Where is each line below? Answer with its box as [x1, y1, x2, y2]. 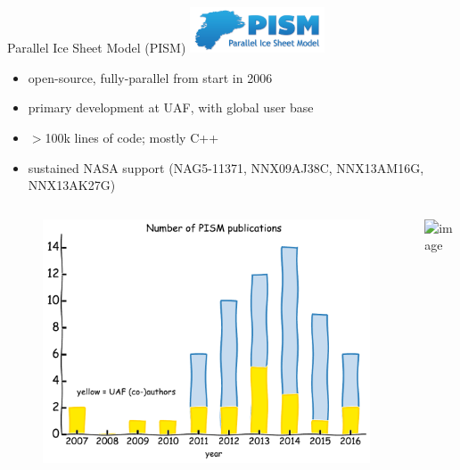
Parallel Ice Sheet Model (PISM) [7, 38, 186, 57]
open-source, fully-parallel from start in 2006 [28, 68, 273, 87]
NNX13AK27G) [28, 176, 116, 194]
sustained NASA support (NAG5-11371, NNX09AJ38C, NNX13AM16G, [28, 158, 424, 177]
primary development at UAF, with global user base [28, 98, 314, 117]
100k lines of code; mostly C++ [45, 128, 219, 146]
